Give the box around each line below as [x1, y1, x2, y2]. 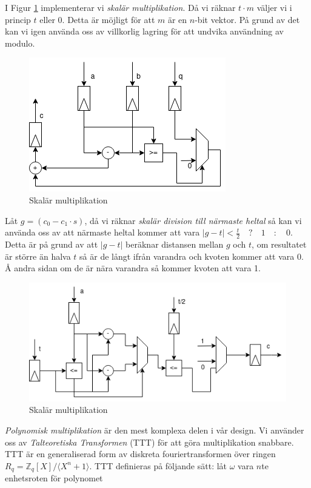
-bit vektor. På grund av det [195, 13, 300, 25]
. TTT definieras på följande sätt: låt [89, 459, 227, 472]
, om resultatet [252, 237, 307, 250]
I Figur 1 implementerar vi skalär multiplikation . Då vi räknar [5, 1, 236, 13]
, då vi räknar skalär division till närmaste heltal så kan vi [84, 214, 302, 226]
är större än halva [5, 249, 71, 262]
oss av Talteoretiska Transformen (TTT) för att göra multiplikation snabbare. [5, 435, 294, 448]
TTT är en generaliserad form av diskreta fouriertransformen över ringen [5, 447, 276, 460]
